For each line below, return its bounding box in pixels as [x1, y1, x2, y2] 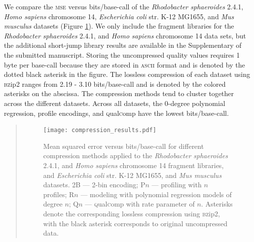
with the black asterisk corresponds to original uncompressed [43, 218, 228, 228]
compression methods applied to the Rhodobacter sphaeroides [43, 150, 228, 161]
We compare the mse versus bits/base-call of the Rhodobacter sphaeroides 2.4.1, [4, 1, 244, 11]
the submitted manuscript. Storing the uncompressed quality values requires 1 [4, 49, 240, 60]
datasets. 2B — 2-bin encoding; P [43, 179, 145, 190]
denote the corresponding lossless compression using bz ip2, [43, 208, 220, 218]
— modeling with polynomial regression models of [80, 189, 232, 199]
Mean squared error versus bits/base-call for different [43, 140, 204, 151]
